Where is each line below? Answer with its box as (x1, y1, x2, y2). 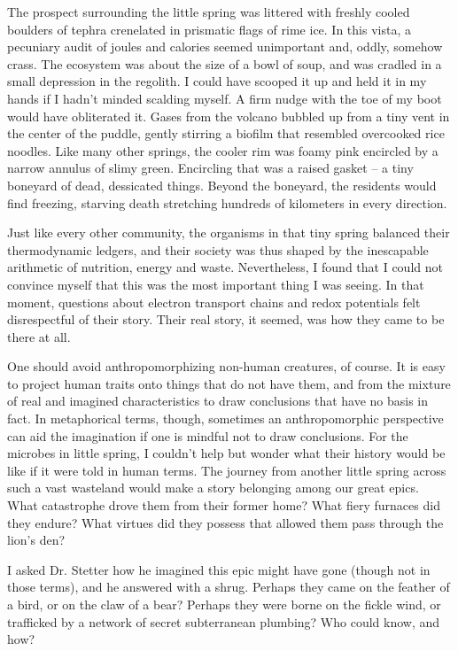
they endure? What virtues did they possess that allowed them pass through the (7, 513, 444, 531)
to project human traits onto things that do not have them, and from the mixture (7, 374, 451, 392)
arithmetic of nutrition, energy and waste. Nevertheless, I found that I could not (7, 258, 443, 276)
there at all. (7, 327, 71, 345)
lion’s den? (7, 531, 66, 549)
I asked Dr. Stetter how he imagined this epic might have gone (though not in (7, 560, 431, 578)
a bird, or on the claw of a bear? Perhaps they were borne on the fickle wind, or (7, 595, 441, 613)
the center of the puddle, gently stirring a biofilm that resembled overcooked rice (7, 124, 445, 143)
